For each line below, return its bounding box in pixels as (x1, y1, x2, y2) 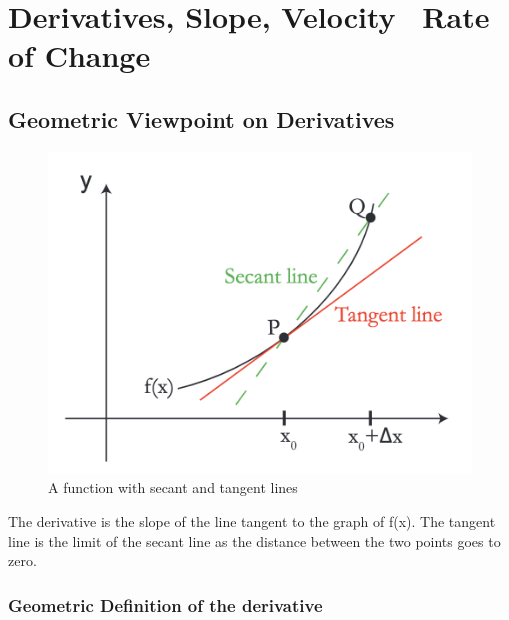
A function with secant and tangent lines (48, 477, 298, 498)
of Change (8, 35, 151, 76)
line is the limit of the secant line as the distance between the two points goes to (8, 530, 501, 551)
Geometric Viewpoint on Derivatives (8, 103, 395, 134)
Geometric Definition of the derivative (8, 592, 323, 617)
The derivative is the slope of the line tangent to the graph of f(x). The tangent (8, 511, 496, 532)
